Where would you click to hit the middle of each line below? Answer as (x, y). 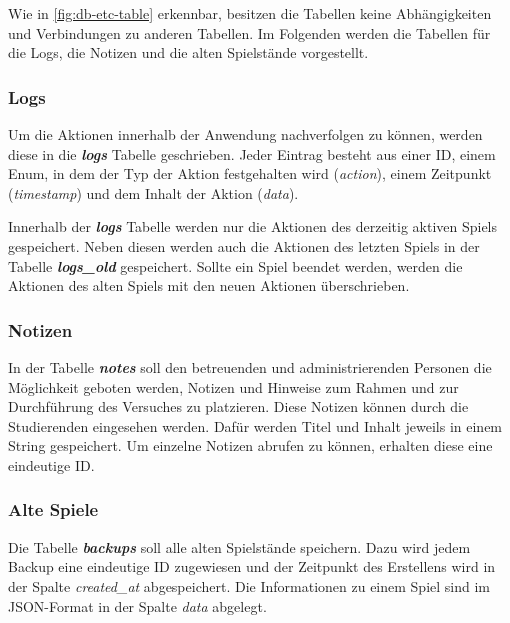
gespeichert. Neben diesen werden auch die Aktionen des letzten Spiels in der (244, 245)
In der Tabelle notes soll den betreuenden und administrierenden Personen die (250, 366)
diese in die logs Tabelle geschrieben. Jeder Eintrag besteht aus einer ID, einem (252, 153)
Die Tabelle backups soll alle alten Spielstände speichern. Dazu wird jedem (239, 546)
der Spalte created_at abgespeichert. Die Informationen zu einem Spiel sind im (249, 585)
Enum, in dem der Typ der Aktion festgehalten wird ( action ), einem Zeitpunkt (250, 173)
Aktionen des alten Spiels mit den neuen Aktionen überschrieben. (209, 285)
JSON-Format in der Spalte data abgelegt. (137, 605)
